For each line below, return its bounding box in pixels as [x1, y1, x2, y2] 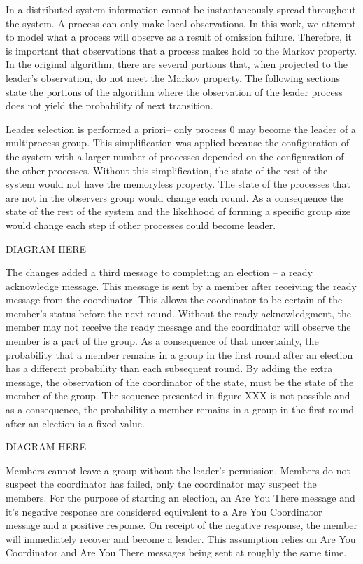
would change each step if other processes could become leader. [6, 217, 276, 232]
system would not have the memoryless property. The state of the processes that [6, 177, 351, 191]
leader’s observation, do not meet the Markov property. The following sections [6, 70, 341, 85]
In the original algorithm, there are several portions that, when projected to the [6, 57, 348, 71]
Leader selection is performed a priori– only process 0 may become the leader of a [6, 121, 356, 136]
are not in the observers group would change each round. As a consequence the [6, 190, 344, 205]
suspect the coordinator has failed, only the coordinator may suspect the [6, 476, 317, 491]
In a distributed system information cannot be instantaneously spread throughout [6, 2, 356, 16]
